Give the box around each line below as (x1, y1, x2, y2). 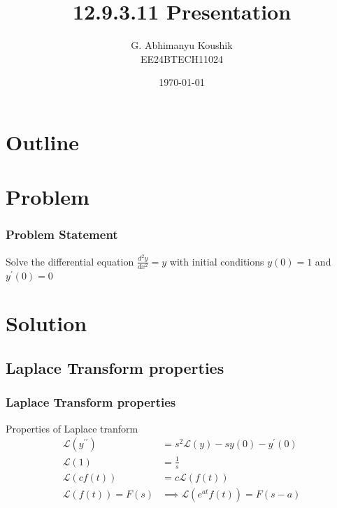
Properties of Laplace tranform (6, 421, 138, 435)
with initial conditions (169, 254, 264, 268)
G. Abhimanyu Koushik (131, 38, 233, 52)
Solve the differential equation (6, 254, 134, 268)
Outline (6, 127, 80, 156)
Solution (6, 309, 87, 338)
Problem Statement (6, 226, 118, 243)
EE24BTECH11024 (140, 51, 224, 66)
